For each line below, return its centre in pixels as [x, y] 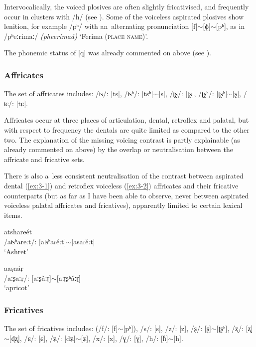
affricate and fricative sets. [44, 159]
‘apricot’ [17, 287]
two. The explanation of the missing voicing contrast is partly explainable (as [122, 139]
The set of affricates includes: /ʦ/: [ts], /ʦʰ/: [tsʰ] [79, 93]
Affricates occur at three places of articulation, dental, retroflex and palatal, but [127, 120]
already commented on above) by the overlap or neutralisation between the [119, 149]
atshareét [18, 232]
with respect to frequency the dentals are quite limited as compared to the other [127, 129]
